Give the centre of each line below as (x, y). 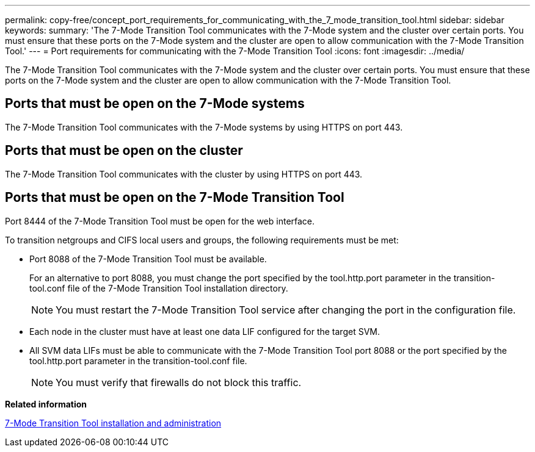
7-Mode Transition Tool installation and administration (113, 423)
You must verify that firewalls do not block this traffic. (179, 382)
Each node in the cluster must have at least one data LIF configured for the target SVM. (205, 331)
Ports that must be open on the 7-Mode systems (155, 104)
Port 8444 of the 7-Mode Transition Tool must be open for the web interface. (160, 221)
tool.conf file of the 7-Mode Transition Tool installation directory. (159, 288)
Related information (46, 404)
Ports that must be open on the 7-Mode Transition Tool (175, 198)
